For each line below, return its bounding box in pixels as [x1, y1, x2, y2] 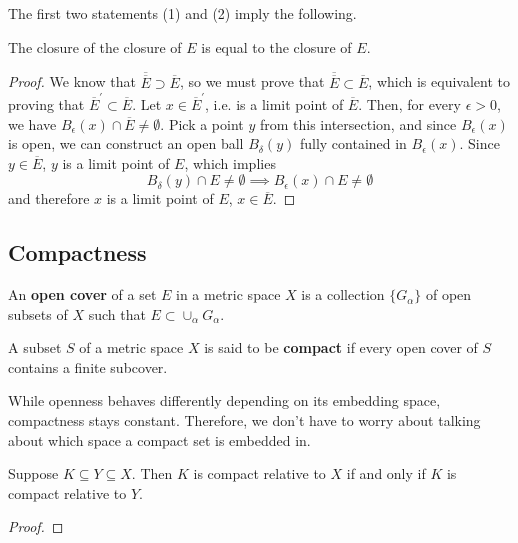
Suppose [8, 463, 59, 484]
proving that [8, 93, 85, 114]
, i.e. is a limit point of [205, 93, 344, 114]
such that [88, 303, 146, 324]
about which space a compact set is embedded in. [8, 429, 311, 450]
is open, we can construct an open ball [8, 133, 244, 154]
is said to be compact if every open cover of [204, 337, 478, 358]
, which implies [184, 152, 276, 173]
